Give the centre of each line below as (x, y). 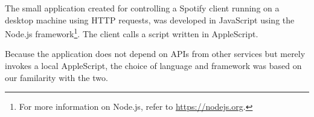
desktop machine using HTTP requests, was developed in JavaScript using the (150, 19)
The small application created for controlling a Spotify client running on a (142, 8)
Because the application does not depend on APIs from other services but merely (155, 54)
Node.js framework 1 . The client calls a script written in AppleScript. (132, 33)
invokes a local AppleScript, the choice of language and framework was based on (153, 66)
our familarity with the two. (56, 77)
